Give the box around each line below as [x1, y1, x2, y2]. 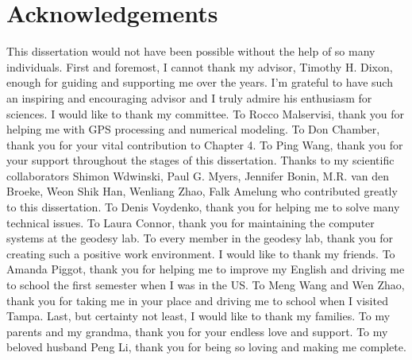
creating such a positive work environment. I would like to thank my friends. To [6, 245, 395, 261]
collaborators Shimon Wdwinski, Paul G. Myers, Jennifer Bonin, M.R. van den [6, 167, 390, 184]
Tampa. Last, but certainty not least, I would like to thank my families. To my [6, 308, 391, 324]
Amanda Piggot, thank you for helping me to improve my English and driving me [6, 261, 405, 277]
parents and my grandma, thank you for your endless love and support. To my [6, 323, 388, 339]
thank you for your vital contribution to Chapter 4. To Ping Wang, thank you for [6, 136, 403, 153]
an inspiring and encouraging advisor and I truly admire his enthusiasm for [6, 89, 372, 106]
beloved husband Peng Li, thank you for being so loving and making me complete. [6, 339, 406, 355]
